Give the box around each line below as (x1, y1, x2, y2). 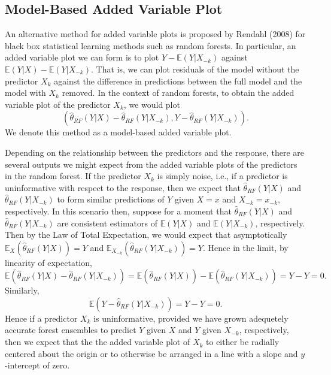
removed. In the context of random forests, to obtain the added (62, 86, 294, 99)
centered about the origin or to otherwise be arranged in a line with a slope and (5, 347, 298, 359)
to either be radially (206, 335, 280, 348)
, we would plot (123, 98, 180, 110)
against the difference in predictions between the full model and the (54, 74, 302, 87)
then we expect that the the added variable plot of (5, 335, 190, 348)
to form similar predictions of (57, 193, 165, 205)
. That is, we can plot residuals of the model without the (90, 62, 299, 75)
